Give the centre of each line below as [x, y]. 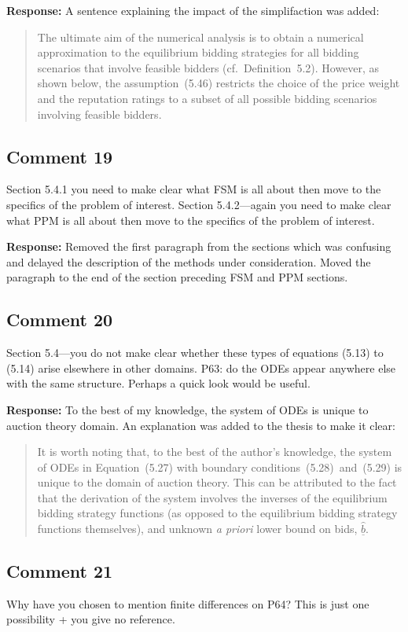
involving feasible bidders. [99, 114]
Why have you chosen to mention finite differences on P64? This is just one [188, 603]
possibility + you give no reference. [91, 619]
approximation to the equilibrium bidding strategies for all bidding [198, 52]
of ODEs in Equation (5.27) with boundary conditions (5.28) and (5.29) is [220, 467]
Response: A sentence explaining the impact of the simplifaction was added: [193, 10]
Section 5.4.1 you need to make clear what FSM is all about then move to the [194, 189]
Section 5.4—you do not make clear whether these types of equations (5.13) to [195, 353]
